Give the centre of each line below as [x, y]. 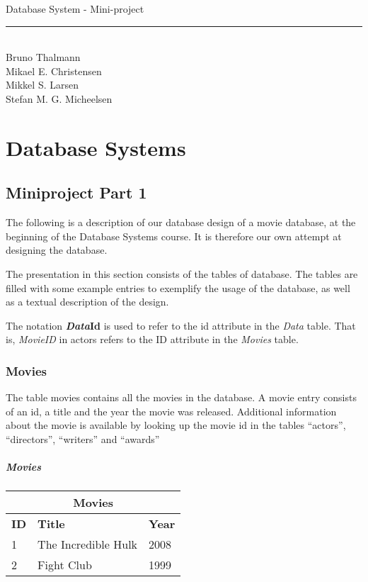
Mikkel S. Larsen [42, 85]
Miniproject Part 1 [76, 192]
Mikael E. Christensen [54, 71]
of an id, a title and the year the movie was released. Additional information [171, 411]
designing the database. [57, 250]
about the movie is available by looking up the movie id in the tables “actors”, [176, 425]
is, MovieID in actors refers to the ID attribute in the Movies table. [152, 339]
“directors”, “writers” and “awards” [83, 438]
